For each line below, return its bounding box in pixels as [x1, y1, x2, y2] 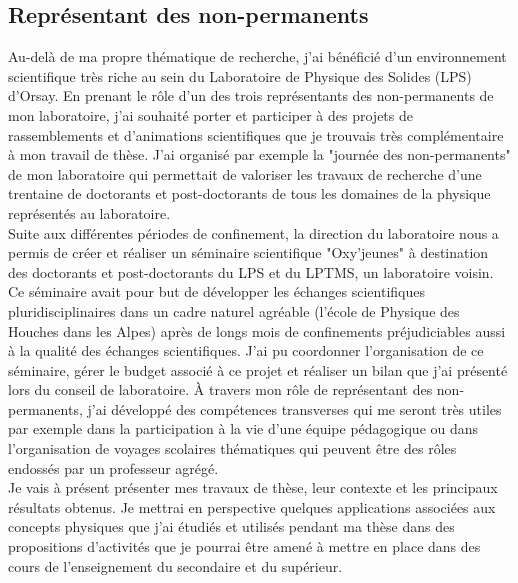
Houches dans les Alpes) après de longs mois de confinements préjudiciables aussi [8, 320, 506, 341]
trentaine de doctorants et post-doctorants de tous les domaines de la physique [8, 183, 491, 204]
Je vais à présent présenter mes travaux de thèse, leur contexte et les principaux [8, 477, 498, 498]
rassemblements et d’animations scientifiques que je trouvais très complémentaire [8, 124, 504, 145]
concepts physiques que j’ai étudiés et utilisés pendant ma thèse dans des [8, 516, 455, 537]
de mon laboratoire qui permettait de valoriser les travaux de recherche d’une [8, 163, 482, 184]
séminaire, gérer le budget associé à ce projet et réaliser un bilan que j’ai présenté [8, 359, 508, 380]
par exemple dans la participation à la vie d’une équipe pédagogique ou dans [8, 418, 479, 439]
